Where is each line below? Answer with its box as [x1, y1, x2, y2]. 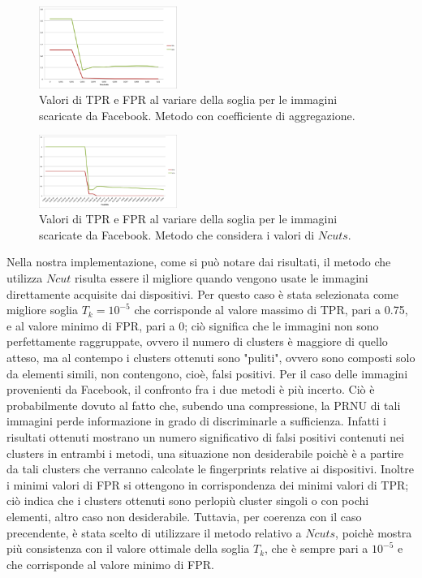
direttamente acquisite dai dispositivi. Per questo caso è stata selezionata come [6, 285, 398, 302]
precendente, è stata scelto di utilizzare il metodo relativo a [6, 524, 302, 541]
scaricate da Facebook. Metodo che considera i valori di [39, 226, 315, 243]
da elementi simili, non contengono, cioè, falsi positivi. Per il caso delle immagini [6, 364, 408, 382]
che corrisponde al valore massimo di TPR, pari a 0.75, [134, 301, 408, 318]
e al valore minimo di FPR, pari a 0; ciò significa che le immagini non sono [6, 317, 379, 334]
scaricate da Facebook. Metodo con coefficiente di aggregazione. [39, 106, 355, 123]
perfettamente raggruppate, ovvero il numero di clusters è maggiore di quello [6, 333, 388, 350]
